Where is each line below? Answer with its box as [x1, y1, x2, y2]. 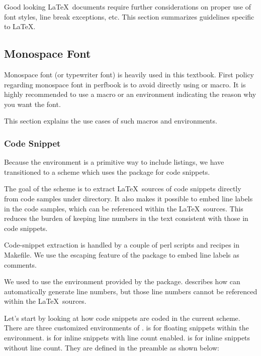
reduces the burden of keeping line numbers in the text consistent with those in [4, 213, 248, 223]
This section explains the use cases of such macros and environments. [4, 115, 217, 126]
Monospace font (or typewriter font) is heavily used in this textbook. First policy [4, 69, 254, 79]
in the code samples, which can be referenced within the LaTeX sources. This [4, 203, 243, 213]
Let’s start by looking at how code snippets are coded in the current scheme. [4, 312, 240, 323]
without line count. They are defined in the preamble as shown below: [4, 342, 220, 352]
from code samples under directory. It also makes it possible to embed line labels [4, 193, 253, 203]
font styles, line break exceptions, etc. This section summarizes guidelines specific [4, 11, 254, 22]
